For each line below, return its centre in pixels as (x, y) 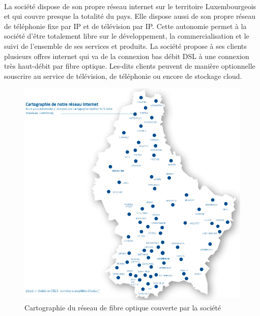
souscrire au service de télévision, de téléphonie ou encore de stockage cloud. (123, 76)
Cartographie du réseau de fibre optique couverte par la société (123, 307)
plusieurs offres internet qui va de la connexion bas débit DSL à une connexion (127, 56)
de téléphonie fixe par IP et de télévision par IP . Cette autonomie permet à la (125, 26)
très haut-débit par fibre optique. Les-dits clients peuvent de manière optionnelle (130, 66)
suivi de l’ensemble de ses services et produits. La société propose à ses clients (125, 46)
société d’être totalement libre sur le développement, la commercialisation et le (127, 36)
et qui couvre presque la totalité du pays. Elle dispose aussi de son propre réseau (130, 16)
